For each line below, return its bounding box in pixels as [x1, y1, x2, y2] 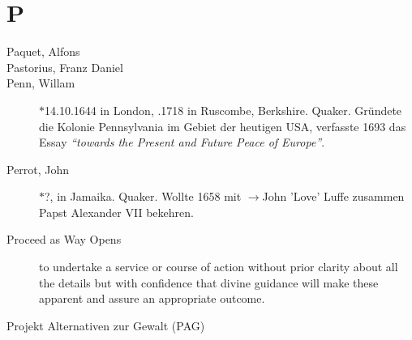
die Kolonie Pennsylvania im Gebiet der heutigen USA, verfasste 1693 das [39, 117, 406, 134]
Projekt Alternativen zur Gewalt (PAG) [6, 317, 205, 334]
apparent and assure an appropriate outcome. [39, 290, 265, 307]
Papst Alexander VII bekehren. [39, 203, 194, 220]
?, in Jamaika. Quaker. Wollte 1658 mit [45, 188, 242, 205]
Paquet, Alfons [6, 43, 80, 60]
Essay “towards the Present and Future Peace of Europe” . [39, 134, 325, 151]
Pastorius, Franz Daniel [6, 58, 123, 75]
